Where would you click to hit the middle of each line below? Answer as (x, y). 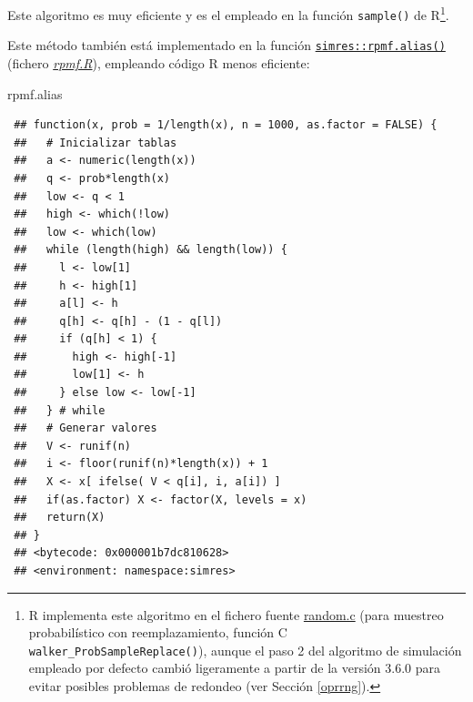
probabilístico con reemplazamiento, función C (158, 632)
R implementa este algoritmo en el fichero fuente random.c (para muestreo (236, 614)
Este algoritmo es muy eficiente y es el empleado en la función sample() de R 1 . (228, 13)
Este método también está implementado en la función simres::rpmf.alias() (226, 45)
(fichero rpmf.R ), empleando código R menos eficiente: (159, 62)
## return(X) (60, 518)
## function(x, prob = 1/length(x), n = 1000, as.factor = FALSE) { (226, 125)
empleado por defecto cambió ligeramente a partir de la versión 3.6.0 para (234, 668)
